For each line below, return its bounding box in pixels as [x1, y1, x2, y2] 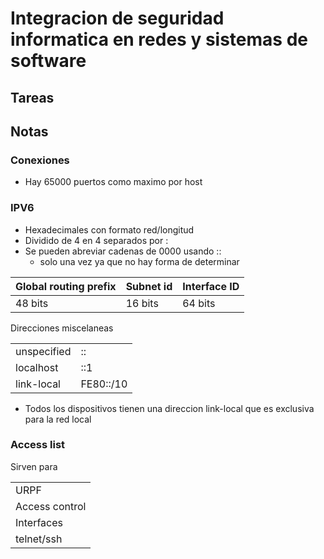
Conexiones [10, 153, 70, 167]
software [10, 50, 87, 72]
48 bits [15, 296, 49, 310]
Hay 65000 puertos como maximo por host [24, 176, 203, 188]
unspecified [15, 344, 72, 358]
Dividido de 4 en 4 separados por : [24, 234, 169, 246]
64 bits [182, 296, 216, 310]
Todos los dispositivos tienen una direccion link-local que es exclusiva [24, 402, 315, 414]
